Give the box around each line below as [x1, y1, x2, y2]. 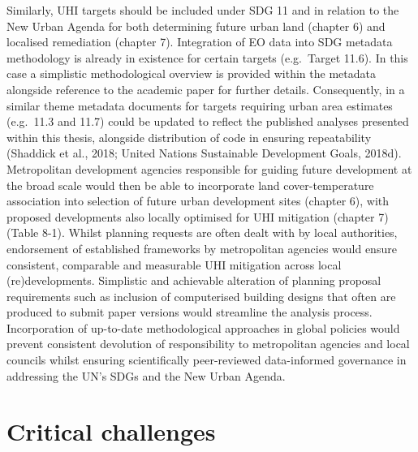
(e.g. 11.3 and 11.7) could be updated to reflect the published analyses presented [6, 113, 409, 130]
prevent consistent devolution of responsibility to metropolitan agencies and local [6, 335, 410, 352]
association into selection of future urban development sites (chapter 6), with [6, 192, 390, 209]
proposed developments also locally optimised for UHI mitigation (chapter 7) [6, 208, 389, 225]
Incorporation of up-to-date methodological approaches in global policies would [6, 319, 400, 336]
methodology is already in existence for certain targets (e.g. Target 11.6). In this [6, 49, 408, 66]
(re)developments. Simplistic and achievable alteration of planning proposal [6, 272, 381, 289]
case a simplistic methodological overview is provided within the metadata [6, 65, 376, 82]
